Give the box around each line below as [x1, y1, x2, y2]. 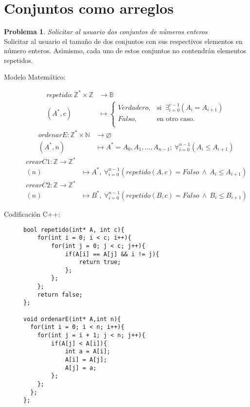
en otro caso [157, 115, 193, 122]
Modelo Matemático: [4, 71, 66, 81]
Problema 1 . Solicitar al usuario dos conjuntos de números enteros [4, 26, 208, 37]
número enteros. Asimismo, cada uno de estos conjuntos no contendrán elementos [4, 45, 246, 56]
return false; [37, 291, 83, 298]
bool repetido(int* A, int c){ [23, 226, 125, 233]
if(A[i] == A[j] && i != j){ [65, 250, 160, 258]
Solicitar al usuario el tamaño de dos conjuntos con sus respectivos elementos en [4, 36, 243, 46]
